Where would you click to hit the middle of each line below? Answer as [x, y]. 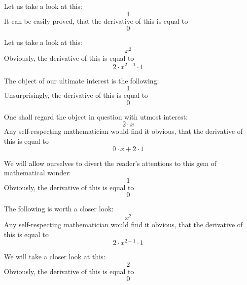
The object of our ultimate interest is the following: [82, 80]
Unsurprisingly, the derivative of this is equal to [76, 95]
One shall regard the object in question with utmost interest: [96, 116]
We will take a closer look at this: [55, 257]
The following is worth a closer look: [59, 209]
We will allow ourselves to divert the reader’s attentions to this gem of [110, 163]
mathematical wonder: [37, 173]
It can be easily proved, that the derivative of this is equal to [96, 20]
